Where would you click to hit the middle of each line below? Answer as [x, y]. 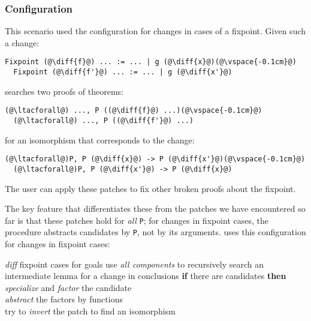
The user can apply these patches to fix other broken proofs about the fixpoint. [150, 188]
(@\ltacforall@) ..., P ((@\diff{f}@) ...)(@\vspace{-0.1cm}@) [134, 111]
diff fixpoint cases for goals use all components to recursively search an [134, 264]
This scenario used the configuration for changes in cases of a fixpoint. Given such [155, 31]
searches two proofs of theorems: [64, 91]
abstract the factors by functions [64, 299]
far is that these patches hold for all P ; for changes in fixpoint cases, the [137, 220]
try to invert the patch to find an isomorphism [90, 311]
